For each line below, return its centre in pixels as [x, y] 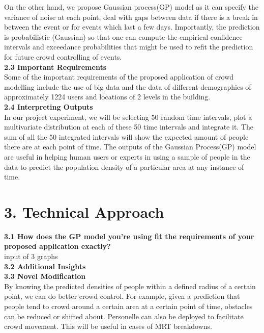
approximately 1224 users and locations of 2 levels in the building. [107, 97]
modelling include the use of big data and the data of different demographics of [128, 86]
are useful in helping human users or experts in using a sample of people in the [127, 156]
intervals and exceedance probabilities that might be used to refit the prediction [129, 47]
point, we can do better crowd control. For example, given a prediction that [122, 296]
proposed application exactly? [57, 246]
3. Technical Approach [84, 211]
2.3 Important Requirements [55, 67]
